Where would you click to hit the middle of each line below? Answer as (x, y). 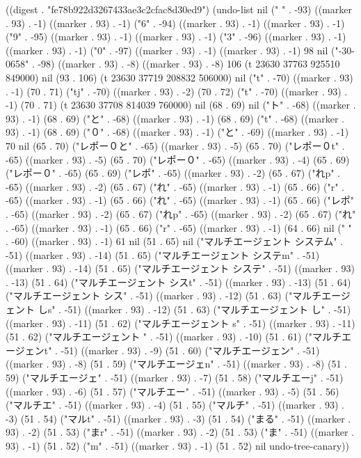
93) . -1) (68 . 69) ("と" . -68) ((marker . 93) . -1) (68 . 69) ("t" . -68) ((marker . (175, 118)
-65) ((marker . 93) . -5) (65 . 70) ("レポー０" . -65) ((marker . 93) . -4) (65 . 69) (178, 159)
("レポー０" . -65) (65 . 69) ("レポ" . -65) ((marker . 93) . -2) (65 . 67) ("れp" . (173, 173)
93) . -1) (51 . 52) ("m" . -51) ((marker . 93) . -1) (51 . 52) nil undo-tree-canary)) (177, 445)
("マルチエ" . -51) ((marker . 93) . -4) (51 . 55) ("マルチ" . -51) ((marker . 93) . (175, 405)
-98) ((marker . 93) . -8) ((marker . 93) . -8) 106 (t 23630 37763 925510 (189, 64)
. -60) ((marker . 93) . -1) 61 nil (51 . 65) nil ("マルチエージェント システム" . (175, 241)
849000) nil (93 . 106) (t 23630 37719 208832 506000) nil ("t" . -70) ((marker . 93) (179, 77)
